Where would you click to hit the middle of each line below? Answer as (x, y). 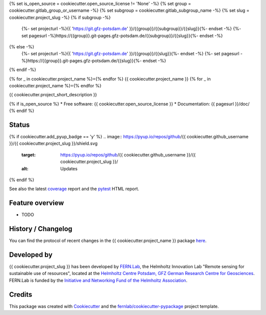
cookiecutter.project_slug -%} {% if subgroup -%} (60, 17)
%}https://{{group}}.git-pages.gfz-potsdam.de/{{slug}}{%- (82, 60)
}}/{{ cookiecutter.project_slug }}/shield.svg (53, 144)
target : (29, 155)
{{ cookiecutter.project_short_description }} (53, 95)
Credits (21, 295)
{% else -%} (22, 46)
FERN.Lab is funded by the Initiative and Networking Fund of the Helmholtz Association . (98, 280)
